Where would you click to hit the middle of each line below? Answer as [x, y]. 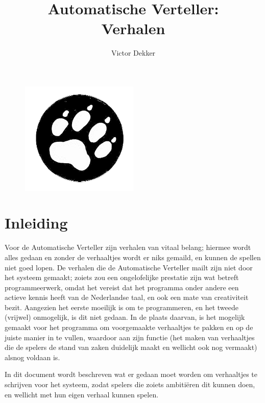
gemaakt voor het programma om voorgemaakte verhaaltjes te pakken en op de [129, 327]
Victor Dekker [133, 53]
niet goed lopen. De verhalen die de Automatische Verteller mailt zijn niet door [129, 267]
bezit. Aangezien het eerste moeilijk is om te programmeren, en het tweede [122, 307]
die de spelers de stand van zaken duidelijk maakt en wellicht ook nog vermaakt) [131, 347]
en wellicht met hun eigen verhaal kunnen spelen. [82, 394]
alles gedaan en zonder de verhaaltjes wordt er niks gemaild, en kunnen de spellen [133, 257]
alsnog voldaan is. [32, 357]
